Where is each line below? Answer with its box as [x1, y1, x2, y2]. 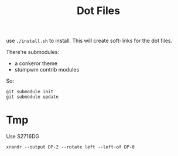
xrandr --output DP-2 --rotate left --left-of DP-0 [6, 144, 135, 150]
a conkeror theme [14, 60, 57, 67]
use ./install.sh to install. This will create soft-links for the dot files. [6, 37, 173, 45]
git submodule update [6, 94, 59, 100]
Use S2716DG [6, 133, 40, 140]
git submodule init [6, 89, 54, 95]
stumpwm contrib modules [14, 66, 80, 73]
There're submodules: [6, 49, 60, 56]
